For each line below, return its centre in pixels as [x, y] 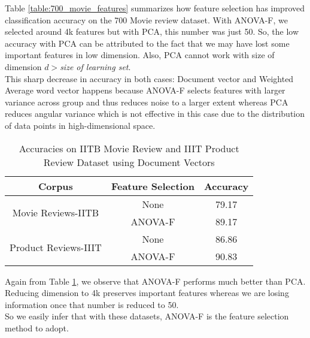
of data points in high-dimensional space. [80, 125]
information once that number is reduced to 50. [92, 304]
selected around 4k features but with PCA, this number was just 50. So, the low [152, 31]
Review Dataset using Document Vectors [129, 162]
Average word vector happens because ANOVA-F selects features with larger [145, 90]
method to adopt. [37, 328]
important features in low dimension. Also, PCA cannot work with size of [140, 55]
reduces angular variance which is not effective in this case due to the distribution [155, 114]
